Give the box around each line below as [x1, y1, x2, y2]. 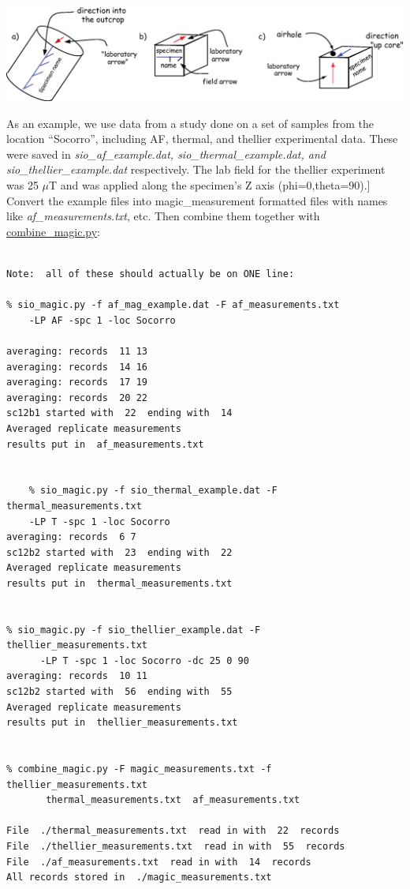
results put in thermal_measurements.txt [6, 577, 233, 589]
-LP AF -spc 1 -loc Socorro [28, 314, 176, 326]
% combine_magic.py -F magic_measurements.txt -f [6, 763, 272, 775]
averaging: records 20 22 [6, 392, 147, 403]
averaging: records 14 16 [6, 361, 147, 373]
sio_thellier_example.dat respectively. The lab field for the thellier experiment [6, 161, 386, 178]
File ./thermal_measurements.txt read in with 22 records [6, 825, 340, 837]
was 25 [6, 177, 39, 193]
